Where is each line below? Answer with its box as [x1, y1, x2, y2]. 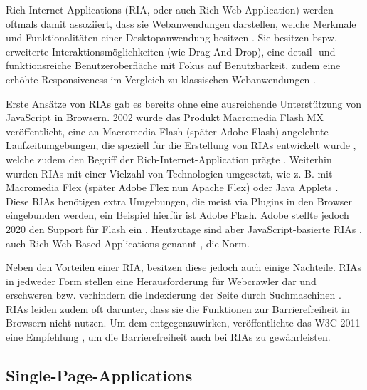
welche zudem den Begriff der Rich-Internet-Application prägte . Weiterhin [6, 151, 332, 166]
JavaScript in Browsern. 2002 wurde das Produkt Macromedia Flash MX [6, 110, 324, 125]
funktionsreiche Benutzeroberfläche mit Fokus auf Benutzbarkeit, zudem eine [6, 58, 341, 73]
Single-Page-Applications [6, 364, 193, 386]
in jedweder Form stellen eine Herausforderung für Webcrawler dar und [6, 273, 317, 288]
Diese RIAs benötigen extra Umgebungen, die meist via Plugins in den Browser [6, 193, 352, 208]
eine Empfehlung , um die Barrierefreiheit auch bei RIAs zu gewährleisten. [6, 329, 331, 344]
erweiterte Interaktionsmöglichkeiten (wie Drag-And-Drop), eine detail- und [6, 43, 336, 58]
